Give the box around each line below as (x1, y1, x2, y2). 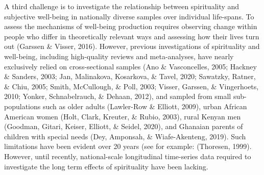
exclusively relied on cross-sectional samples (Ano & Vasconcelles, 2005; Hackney (4, 61, 257, 71)
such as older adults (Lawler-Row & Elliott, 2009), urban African (42, 101, 247, 111)
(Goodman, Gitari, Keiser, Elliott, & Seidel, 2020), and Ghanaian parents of (4, 121, 243, 132)
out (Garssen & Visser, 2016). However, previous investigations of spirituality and (4, 41, 260, 52)
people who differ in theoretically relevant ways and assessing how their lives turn (4, 31, 259, 41)
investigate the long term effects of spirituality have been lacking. (4, 161, 208, 171)
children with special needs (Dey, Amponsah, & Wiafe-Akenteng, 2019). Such (4, 131, 246, 141)
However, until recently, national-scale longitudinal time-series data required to (4, 151, 251, 161)
